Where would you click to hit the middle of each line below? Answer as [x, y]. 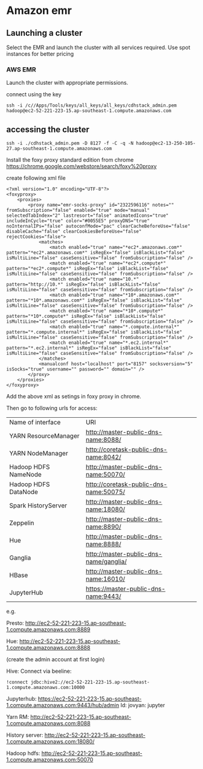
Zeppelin [22, 523]
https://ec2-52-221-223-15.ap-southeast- [90, 699]
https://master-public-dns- [126, 589]
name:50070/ [105, 475]
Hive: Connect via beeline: [39, 671]
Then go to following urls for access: [52, 408]
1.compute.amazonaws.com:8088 [48, 724]
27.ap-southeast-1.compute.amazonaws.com [59, 149]
